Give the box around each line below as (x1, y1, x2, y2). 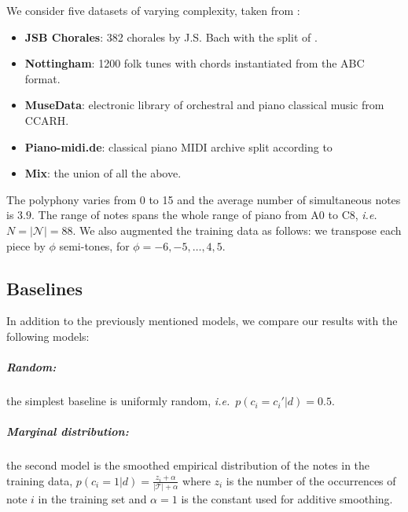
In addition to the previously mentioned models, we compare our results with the (6, 313, 398, 329)
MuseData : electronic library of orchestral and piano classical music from (24, 97, 384, 113)
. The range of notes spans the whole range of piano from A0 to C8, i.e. (31, 207, 377, 223)
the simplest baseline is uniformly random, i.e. (6, 393, 230, 409)
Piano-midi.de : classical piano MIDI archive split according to (24, 138, 333, 155)
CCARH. (24, 112, 69, 128)
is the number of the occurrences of (226, 472, 396, 488)
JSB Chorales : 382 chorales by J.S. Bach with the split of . (24, 28, 318, 45)
